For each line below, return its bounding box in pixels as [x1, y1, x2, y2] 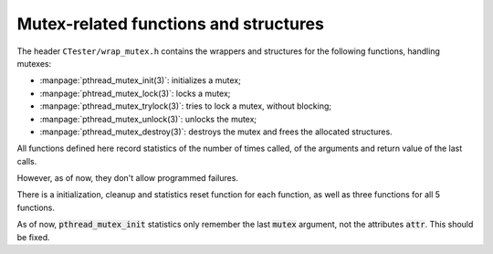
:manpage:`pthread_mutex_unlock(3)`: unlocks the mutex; [39, 113, 257, 124]
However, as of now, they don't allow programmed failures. [16, 173, 239, 184]
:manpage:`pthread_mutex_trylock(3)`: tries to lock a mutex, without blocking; [39, 101, 332, 111]
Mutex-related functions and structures [16, 14, 324, 34]
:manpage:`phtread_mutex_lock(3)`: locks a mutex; [39, 88, 231, 99]
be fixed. [16, 231, 50, 242]
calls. [16, 155, 37, 166]
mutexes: [16, 58, 52, 69]
